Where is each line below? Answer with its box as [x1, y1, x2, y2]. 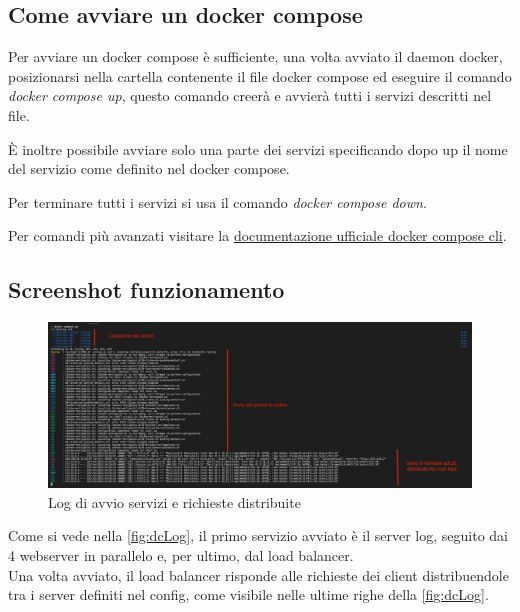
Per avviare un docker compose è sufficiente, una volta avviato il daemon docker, [8, 46, 503, 67]
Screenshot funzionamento [8, 274, 285, 305]
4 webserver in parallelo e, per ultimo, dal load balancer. [8, 544, 354, 565]
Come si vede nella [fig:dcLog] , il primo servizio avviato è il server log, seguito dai [8, 525, 508, 546]
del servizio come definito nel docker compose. [8, 158, 290, 179]
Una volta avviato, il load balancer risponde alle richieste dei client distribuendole [8, 564, 509, 585]
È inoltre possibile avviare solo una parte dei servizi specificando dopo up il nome [8, 138, 508, 159]
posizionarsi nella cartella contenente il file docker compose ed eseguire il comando [8, 65, 512, 86]
